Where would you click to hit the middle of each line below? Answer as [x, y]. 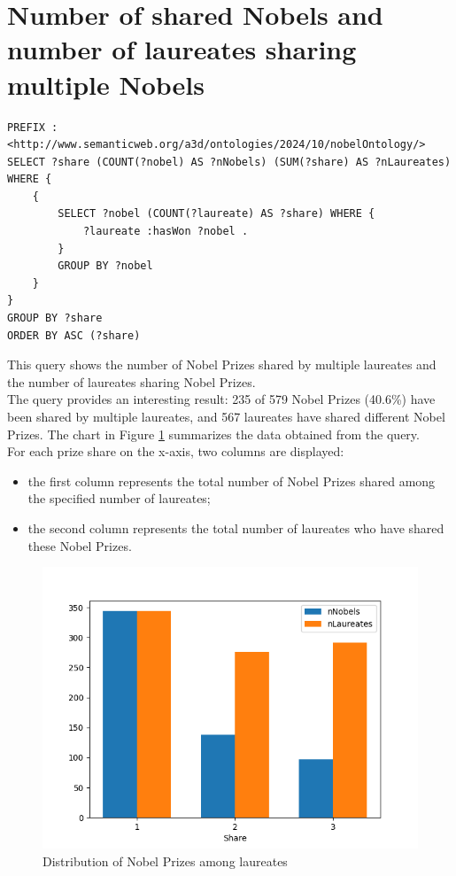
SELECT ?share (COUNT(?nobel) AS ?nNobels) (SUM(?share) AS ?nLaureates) [229, 162]
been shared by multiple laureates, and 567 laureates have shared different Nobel [226, 416]
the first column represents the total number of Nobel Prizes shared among [232, 481]
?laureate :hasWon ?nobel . [166, 232]
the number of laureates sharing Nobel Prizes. [131, 381]
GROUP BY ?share [55, 318]
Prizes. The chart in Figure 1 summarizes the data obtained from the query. [213, 434]
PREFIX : [33, 127]
